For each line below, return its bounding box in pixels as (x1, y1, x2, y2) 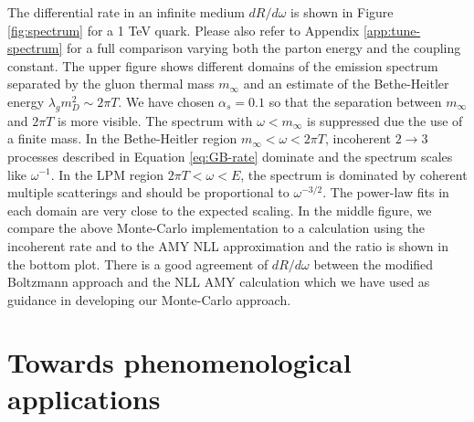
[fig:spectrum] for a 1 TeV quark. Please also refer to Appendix (7, 20, 360, 39)
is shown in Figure (290, 3, 394, 21)
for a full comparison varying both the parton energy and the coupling (67, 38, 461, 58)
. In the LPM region (50, 164, 164, 184)
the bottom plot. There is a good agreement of (7, 254, 269, 273)
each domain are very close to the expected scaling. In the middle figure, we (7, 200, 432, 219)
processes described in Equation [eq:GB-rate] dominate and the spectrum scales (7, 146, 453, 165)
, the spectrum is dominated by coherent (240, 164, 468, 184)
